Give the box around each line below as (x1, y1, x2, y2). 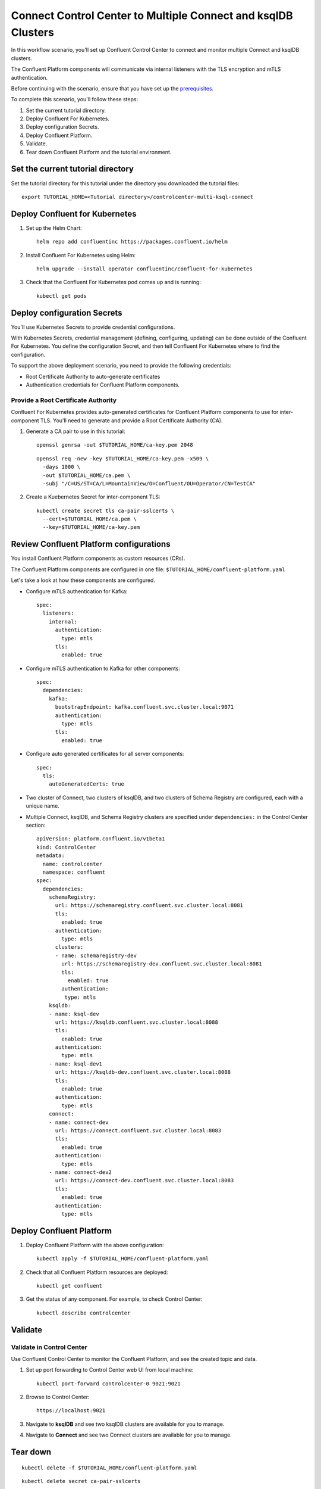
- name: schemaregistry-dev (55, 952, 137, 959)
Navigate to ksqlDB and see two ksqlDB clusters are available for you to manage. (26, 1421, 225, 1428)
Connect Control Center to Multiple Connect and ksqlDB (11, 9, 294, 22)
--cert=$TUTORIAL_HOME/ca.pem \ (42, 516, 137, 522)
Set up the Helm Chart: (26, 224, 83, 232)
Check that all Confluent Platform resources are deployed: (26, 1269, 169, 1276)
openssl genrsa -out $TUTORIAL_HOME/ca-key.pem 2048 (36, 441, 193, 448)
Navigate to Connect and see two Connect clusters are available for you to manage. (26, 1431, 232, 1438)
